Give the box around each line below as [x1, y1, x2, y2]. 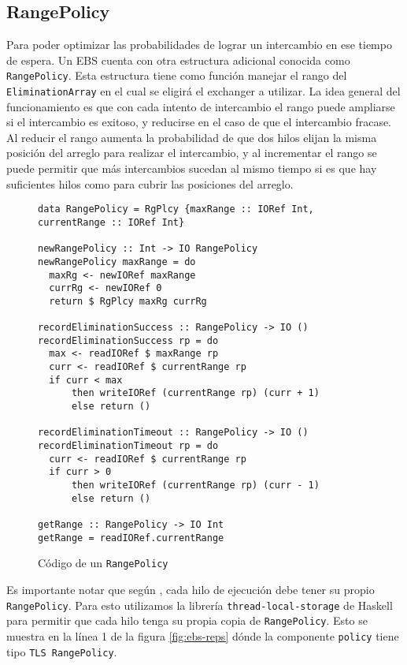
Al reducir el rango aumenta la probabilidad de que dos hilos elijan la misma [6, 129, 377, 145]
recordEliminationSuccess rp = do [38, 334, 219, 346]
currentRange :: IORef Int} [38, 216, 185, 228]
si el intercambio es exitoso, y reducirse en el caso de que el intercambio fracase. [6, 114, 392, 130]
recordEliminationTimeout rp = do [38, 440, 219, 452]
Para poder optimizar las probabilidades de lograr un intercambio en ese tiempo [6, 36, 392, 53]
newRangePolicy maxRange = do [38, 256, 196, 267]
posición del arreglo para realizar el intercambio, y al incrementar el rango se [6, 144, 377, 161]
